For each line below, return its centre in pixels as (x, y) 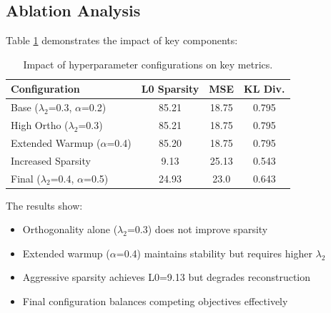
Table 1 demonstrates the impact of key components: (122, 40)
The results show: (44, 205)
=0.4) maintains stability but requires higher (214, 253)
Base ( (25, 107)
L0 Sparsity (170, 89)
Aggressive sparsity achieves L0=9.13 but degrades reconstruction (167, 277)
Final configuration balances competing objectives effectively (155, 301)
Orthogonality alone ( (70, 229)
